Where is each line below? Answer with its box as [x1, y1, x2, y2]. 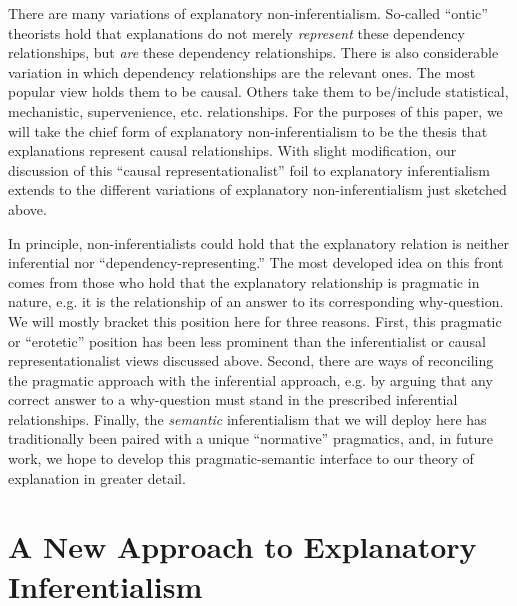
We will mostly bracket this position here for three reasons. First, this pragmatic [8, 310, 502, 331]
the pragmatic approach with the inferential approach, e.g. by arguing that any [8, 369, 493, 390]
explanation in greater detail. [8, 467, 186, 488]
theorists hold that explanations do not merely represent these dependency [8, 22, 465, 43]
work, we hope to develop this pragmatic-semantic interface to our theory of [8, 448, 474, 469]
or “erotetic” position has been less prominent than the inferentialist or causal [8, 330, 486, 351]
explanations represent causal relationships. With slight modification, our [8, 140, 457, 161]
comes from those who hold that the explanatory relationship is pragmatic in [8, 271, 480, 292]
